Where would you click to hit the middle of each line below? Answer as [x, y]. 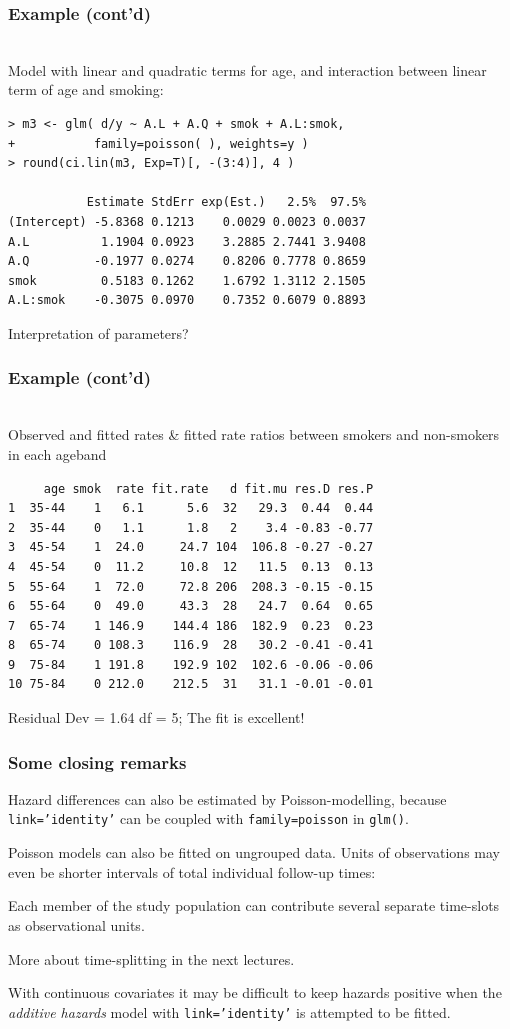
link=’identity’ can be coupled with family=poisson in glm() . [208, 818]
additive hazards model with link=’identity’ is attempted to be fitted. [229, 1011]
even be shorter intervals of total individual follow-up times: [192, 871]
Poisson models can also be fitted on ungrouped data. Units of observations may [254, 852]
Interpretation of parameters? [98, 332]
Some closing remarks [97, 761]
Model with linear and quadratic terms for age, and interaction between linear [247, 69]
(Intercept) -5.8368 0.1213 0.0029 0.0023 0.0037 [187, 221]
